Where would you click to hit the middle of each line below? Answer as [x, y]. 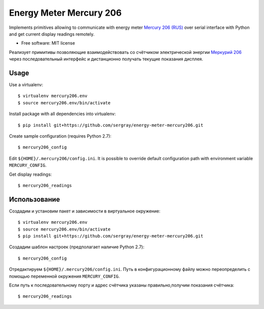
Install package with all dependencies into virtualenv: [62, 114]
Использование [34, 199]
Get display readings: [31, 174]
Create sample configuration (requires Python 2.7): [60, 136]
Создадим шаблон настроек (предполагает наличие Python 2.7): [77, 247]
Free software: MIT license [48, 43]
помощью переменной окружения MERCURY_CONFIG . [64, 276]
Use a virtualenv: [26, 85]
